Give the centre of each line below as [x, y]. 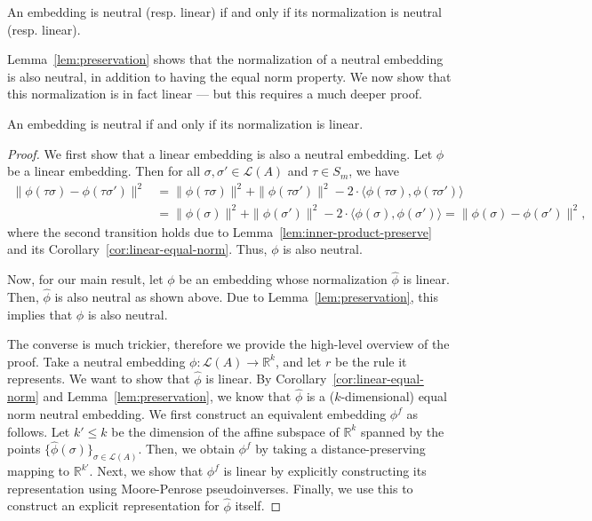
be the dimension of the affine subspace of [225, 431]
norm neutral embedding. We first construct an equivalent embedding [197, 414]
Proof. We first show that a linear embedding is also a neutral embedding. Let [220, 153]
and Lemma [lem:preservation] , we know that [167, 396]
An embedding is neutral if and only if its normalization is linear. [185, 123]
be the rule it [371, 361]
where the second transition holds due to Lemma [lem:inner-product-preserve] [220, 231]
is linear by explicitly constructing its [325, 471]
